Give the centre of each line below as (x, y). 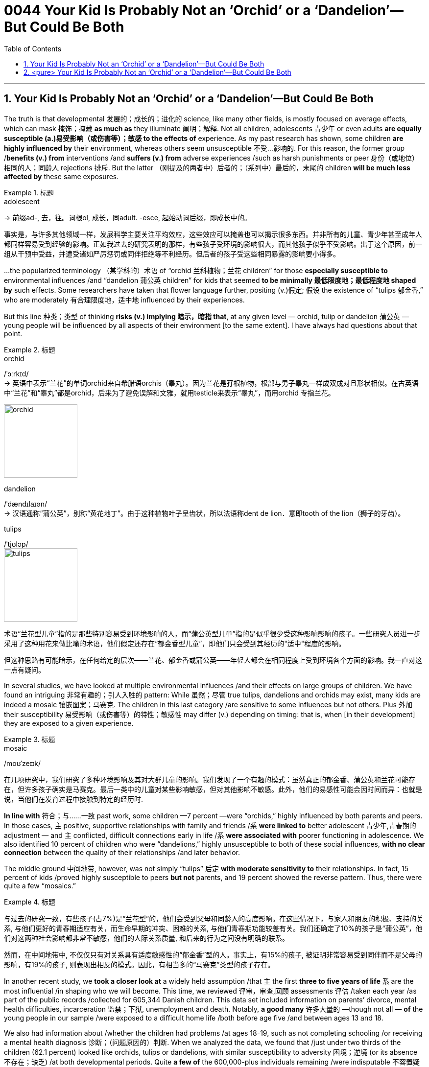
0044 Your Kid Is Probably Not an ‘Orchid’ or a (157, 10)
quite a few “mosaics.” (40, 885)
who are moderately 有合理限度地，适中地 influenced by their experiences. (124, 300)
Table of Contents (33, 48)
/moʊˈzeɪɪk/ (23, 763)
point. (13, 333)
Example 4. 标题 (30, 902)
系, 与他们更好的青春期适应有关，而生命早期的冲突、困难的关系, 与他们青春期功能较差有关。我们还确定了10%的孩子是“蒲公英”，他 (213, 928)
